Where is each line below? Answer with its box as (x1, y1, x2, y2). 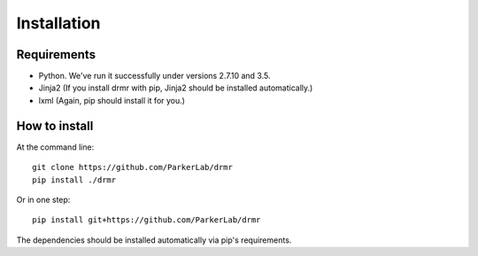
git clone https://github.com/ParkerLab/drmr (32, 162, 234, 173)
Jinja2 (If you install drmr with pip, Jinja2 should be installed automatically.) (38, 82, 313, 93)
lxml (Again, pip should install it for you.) (38, 95, 186, 105)
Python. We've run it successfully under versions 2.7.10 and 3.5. (38, 71, 271, 81)
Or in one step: (16, 194, 71, 205)
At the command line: (16, 142, 95, 152)
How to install (16, 118, 94, 133)
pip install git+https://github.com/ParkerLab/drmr (32, 215, 261, 225)
